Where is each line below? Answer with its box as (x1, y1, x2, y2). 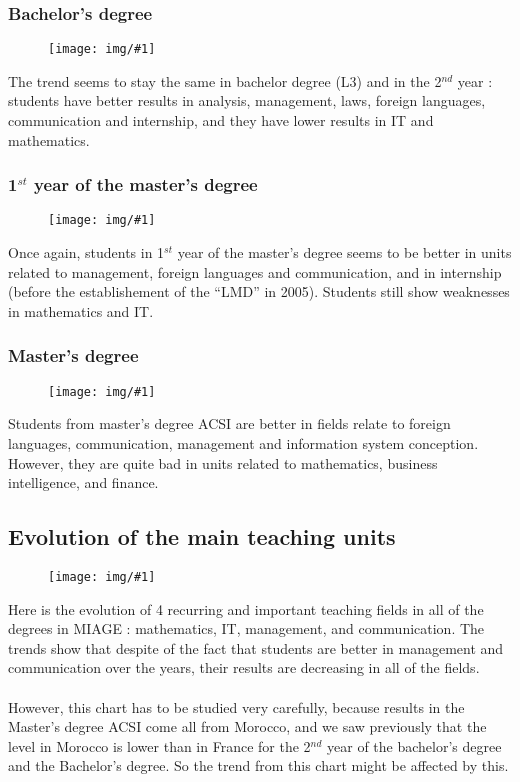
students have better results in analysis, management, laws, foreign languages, (8, 90, 486, 111)
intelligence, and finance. (8, 472, 159, 493)
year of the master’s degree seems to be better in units (177, 242, 512, 263)
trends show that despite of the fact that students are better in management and (8, 637, 504, 658)
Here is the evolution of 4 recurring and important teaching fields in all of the (8, 598, 484, 619)
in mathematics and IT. (8, 300, 154, 321)
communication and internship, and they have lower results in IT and (8, 110, 434, 131)
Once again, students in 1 (8, 242, 165, 263)
